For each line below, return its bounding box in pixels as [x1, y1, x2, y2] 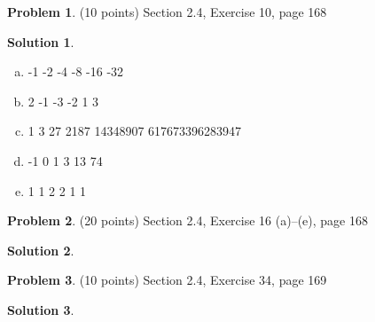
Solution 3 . [7, 300, 74, 318]
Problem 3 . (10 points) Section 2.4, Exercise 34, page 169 [7, 271, 327, 289]
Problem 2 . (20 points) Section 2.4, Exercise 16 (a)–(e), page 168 [7, 211, 368, 230]
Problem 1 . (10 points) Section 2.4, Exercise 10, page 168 [7, 3, 327, 20]
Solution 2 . [7, 240, 74, 259]
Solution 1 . [7, 32, 74, 51]
